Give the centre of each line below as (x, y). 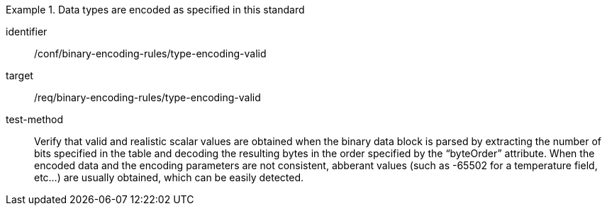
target (20, 75)
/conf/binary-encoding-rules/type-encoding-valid (150, 53)
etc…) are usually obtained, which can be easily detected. (169, 177)
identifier (27, 32)
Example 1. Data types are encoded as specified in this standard (155, 10)
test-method (34, 119)
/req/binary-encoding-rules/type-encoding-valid (147, 97)
